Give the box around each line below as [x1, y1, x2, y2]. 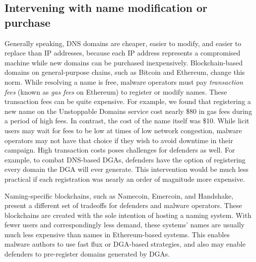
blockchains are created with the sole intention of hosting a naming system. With [4, 210, 252, 220]
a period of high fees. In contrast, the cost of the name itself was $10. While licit [4, 115, 250, 126]
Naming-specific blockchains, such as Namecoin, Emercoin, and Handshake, [4, 190, 234, 201]
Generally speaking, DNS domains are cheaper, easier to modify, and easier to [4, 38, 242, 48]
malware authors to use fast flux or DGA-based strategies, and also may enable [4, 239, 246, 249]
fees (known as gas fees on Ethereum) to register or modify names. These [4, 86, 227, 97]
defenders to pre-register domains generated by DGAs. [4, 249, 170, 259]
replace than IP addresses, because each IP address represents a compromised [4, 48, 241, 58]
